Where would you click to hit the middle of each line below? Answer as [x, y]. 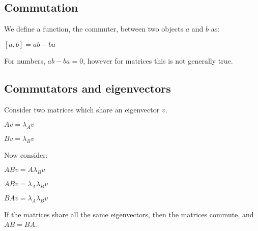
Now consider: [26, 154]
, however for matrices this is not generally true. [158, 60]
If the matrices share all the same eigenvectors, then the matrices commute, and [129, 214]
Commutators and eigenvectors [88, 88]
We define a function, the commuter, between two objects [94, 29]
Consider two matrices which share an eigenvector [82, 109]
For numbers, [25, 60]
